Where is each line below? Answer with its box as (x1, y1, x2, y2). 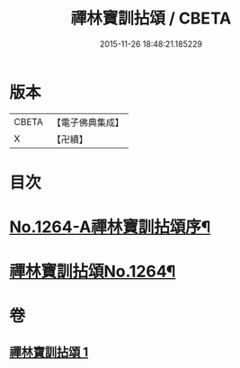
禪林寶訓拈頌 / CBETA (70, 8, 232, 29)
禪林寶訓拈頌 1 (9, 344, 89, 360)
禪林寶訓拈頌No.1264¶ (9, 262, 176, 282)
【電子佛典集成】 (51, 116, 124, 129)
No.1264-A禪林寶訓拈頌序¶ (9, 217, 211, 238)
